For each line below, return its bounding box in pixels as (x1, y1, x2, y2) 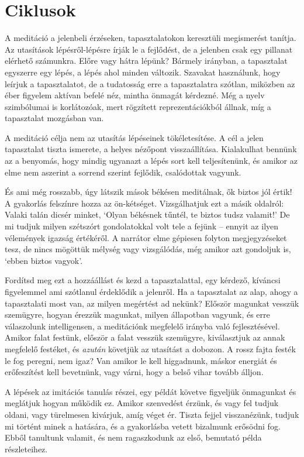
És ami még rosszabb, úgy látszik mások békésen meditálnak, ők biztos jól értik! (5, 185, 292, 198)
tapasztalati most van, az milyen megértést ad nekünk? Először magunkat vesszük (5, 297, 299, 309)
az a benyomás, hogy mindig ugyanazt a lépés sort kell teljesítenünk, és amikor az (5, 154, 298, 167)
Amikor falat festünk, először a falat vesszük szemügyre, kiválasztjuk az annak (5, 331, 285, 343)
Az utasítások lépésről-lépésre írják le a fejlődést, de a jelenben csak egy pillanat (5, 43, 293, 55)
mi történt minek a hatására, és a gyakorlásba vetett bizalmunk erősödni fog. (5, 420, 281, 432)
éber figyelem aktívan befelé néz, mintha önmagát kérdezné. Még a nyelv (5, 89, 265, 101)
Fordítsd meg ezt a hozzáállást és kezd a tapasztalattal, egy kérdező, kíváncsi (5, 274, 281, 286)
